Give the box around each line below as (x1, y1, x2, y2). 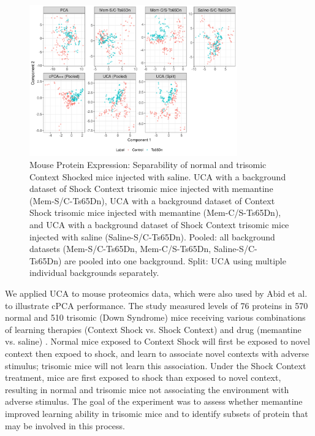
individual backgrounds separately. (29, 266, 159, 279)
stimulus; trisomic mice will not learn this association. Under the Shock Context (5, 359, 306, 372)
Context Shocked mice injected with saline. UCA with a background (29, 170, 286, 183)
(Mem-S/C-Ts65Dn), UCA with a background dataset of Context (29, 194, 275, 207)
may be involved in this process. (5, 419, 125, 432)
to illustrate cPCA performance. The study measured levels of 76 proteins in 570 (5, 299, 308, 312)
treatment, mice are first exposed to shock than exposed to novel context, (5, 371, 281, 384)
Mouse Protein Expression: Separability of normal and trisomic (29, 158, 267, 171)
